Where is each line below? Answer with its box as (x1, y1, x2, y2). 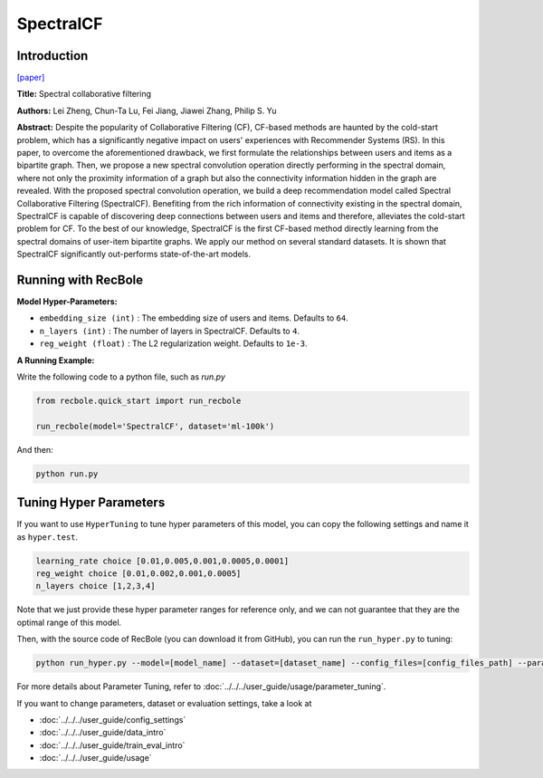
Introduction (16, 48, 89, 63)
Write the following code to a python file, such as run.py (16, 371, 226, 382)
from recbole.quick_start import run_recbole (35, 395, 242, 406)
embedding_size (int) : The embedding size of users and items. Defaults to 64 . (39, 312, 348, 323)
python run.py (35, 468, 99, 479)
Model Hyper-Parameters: (16, 296, 118, 307)
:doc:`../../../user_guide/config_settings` (39, 714, 186, 725)
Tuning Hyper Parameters (16, 495, 166, 511)
